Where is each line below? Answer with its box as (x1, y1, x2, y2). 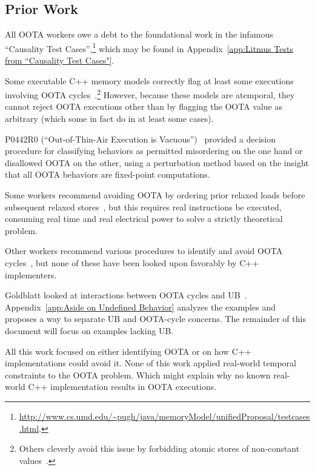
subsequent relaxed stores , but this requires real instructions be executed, (5, 200, 282, 213)
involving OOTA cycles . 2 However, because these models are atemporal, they (5, 87, 295, 101)
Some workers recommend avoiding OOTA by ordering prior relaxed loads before (5, 189, 305, 201)
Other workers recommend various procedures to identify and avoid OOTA (5, 244, 283, 257)
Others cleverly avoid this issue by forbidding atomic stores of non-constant (19, 442, 300, 455)
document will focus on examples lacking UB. (5, 324, 174, 337)
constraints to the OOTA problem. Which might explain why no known (5, 368, 271, 381)
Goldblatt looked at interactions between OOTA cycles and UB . (5, 289, 247, 301)
